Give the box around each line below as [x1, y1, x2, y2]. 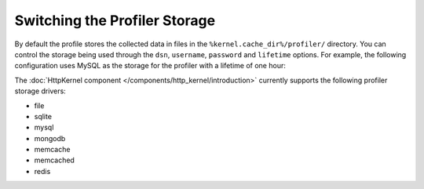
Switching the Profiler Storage [14, 12, 216, 29]
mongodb [34, 133, 66, 143]
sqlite [34, 111, 53, 121]
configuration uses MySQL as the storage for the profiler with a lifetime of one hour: [14, 61, 286, 71]
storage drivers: [14, 86, 66, 96]
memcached [34, 155, 75, 165]
